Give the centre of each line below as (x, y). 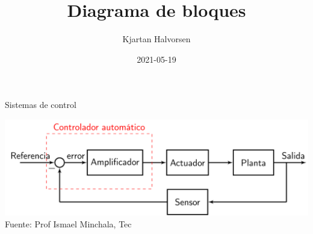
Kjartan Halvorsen (156, 39)
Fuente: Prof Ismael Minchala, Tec (68, 223)
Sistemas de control (41, 105)
